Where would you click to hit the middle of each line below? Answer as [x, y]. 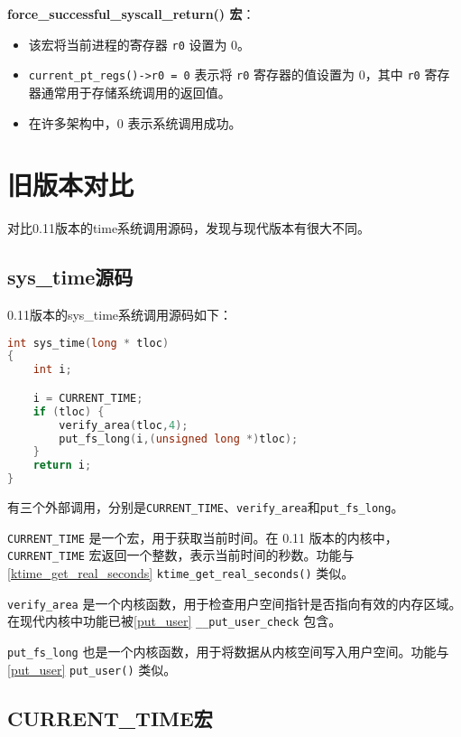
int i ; [52, 370]
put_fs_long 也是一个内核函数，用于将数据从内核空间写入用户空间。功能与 [228, 651]
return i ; [62, 466]
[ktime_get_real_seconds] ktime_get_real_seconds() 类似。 [181, 572]
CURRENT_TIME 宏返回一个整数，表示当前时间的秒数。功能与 [181, 555]
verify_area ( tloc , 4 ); [124, 425]
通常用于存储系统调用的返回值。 [136, 92]
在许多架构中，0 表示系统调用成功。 [135, 122]
